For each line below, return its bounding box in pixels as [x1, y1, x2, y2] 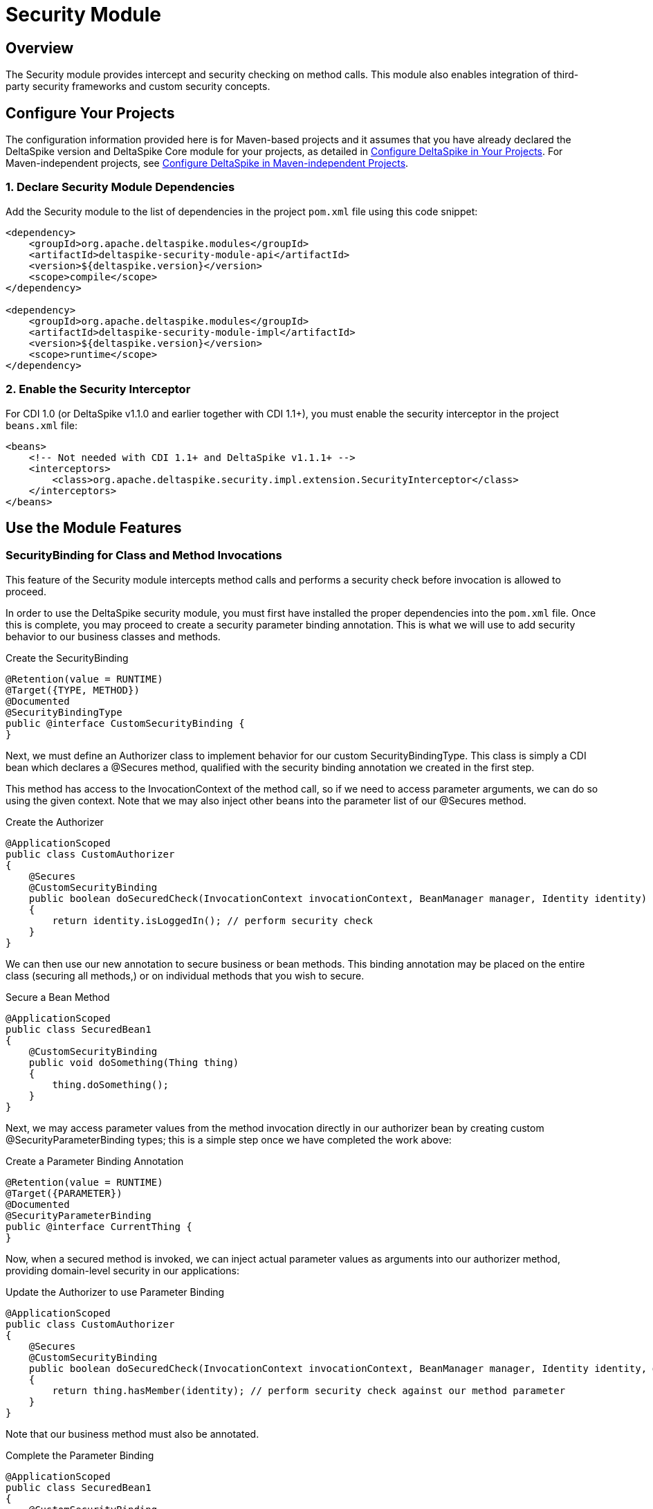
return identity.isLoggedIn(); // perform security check [52, 914, 374, 926]
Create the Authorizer [6, 815, 104, 828]
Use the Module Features [6, 518, 182, 536]
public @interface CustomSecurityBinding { [6, 717, 245, 729]
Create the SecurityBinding [6, 651, 129, 664]
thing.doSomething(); [52, 1078, 169, 1090]
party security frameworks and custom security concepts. [6, 80, 270, 93]
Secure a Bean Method [6, 991, 110, 1003]
